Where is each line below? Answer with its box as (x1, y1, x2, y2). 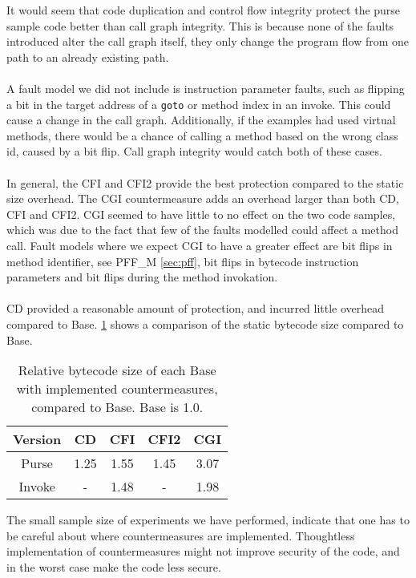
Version (13, 430, 62, 449)
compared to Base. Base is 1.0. (31, 398, 204, 417)
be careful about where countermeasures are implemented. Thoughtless (6, 527, 355, 544)
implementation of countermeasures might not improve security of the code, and (6, 543, 400, 560)
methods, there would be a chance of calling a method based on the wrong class (6, 127, 398, 143)
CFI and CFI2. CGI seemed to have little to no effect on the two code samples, (6, 205, 396, 222)
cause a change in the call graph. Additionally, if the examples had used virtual (6, 111, 396, 128)
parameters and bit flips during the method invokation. (6, 269, 278, 285)
